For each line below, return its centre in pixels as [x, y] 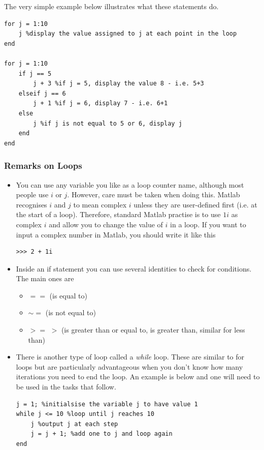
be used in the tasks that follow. [66, 387]
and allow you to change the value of [106, 224]
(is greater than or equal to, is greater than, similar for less [153, 330]
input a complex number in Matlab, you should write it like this [116, 234]
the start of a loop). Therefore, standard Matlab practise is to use [118, 214]
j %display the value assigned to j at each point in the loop [128, 34]
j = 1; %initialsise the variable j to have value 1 [107, 404]
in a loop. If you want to [208, 224]
